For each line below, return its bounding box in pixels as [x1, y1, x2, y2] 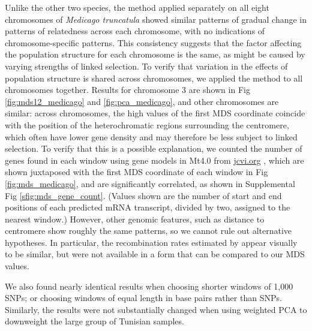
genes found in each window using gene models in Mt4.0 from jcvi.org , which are [5, 154, 304, 166]
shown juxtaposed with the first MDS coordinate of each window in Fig [5, 165, 268, 178]
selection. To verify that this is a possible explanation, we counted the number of [5, 142, 302, 155]
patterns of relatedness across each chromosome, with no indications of [5, 25, 265, 37]
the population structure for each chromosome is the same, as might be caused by [5, 48, 305, 61]
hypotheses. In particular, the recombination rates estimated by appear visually [5, 236, 298, 248]
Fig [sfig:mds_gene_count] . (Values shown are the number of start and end [5, 189, 282, 201]
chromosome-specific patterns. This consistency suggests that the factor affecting [5, 36, 302, 49]
